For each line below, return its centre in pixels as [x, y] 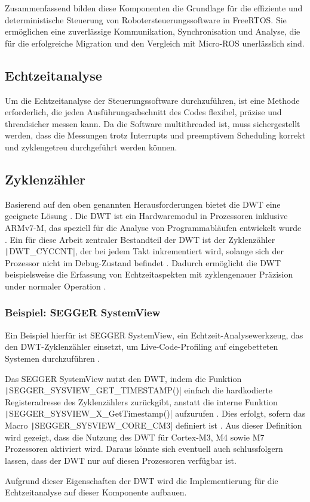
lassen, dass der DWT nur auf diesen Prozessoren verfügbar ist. [121, 460]
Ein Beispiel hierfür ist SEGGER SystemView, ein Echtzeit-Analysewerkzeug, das [154, 335]
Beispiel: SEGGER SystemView [83, 312]
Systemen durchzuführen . [53, 358]
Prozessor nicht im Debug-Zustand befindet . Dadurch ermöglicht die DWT [143, 262]
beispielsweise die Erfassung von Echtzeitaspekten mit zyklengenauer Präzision [149, 274]
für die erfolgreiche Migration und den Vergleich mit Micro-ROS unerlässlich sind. [155, 43]
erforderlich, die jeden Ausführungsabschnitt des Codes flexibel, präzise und [143, 112]
